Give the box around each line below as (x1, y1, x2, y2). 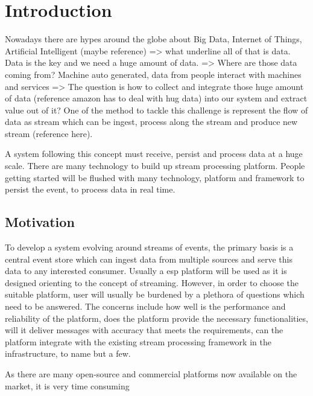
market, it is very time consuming (5, 379, 130, 392)
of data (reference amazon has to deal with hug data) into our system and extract (5, 92, 308, 104)
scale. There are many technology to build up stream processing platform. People (5, 159, 305, 172)
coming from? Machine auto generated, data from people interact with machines (5, 68, 302, 80)
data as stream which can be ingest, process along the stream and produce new (5, 115, 298, 128)
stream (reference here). (5, 127, 93, 139)
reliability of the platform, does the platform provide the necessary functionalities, (5, 311, 308, 324)
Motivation (5, 212, 75, 231)
